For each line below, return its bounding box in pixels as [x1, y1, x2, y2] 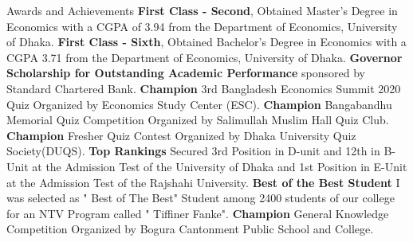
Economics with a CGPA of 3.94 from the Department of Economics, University [6, 18, 398, 34]
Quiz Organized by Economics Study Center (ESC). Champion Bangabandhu [6, 96, 392, 112]
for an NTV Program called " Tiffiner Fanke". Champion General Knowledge [6, 205, 389, 221]
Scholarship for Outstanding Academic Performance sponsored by [6, 64, 365, 81]
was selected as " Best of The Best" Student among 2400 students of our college [6, 189, 395, 206]
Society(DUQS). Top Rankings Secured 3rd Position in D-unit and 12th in [6, 142, 380, 159]
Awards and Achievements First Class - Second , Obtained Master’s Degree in [6, 2, 398, 18]
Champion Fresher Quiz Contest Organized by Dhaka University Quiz [6, 127, 356, 143]
